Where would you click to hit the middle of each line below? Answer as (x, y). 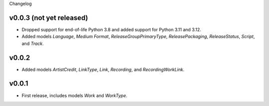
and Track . (33, 43)
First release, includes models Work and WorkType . (74, 95)
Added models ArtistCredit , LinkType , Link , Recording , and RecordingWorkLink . (103, 69)
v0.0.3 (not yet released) (49, 18)
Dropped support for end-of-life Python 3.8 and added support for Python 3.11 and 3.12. (111, 29)
